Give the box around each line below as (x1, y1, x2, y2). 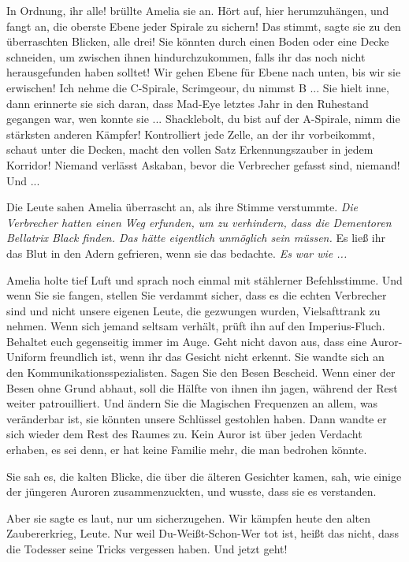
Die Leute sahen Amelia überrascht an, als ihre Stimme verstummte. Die (6, 199, 359, 215)
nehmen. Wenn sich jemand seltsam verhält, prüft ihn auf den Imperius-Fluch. (6, 318, 385, 334)
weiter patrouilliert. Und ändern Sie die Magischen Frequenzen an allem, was (6, 395, 378, 411)
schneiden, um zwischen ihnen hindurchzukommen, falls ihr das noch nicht (6, 48, 366, 65)
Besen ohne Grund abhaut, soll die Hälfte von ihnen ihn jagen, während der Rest (6, 379, 398, 396)
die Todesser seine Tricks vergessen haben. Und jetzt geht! (6, 541, 288, 556)
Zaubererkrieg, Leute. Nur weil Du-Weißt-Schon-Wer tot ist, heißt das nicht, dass (6, 525, 399, 542)
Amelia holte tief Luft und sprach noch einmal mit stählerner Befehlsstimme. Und (6, 271, 403, 288)
